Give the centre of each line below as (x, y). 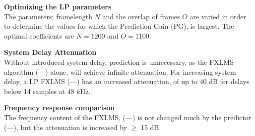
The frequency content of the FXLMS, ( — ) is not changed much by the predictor (128, 117)
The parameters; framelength (48, 16)
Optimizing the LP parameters (58, 6)
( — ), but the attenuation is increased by (65, 127)
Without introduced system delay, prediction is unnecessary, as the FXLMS (119, 62)
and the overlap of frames (141, 16)
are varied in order (218, 16)
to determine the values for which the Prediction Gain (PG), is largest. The (119, 26)
